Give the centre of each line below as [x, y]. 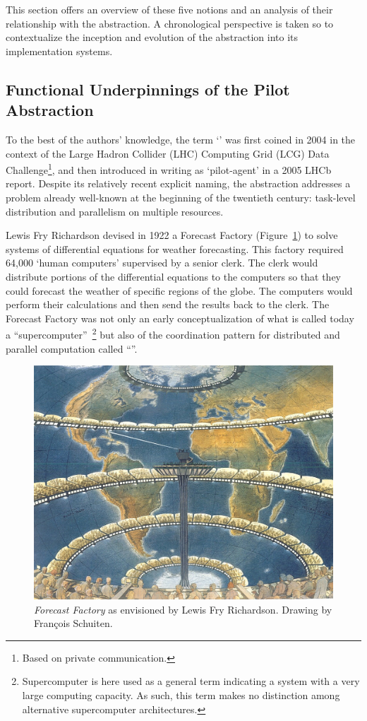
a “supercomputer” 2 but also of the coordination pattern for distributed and [173, 333]
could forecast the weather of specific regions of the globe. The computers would [179, 290]
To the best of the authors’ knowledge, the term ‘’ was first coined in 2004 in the [181, 139]
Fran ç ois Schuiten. [73, 623]
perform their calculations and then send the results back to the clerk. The [168, 304]
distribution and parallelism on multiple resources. [115, 211]
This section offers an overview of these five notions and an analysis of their [169, 9]
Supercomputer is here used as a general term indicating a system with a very [191, 681]
